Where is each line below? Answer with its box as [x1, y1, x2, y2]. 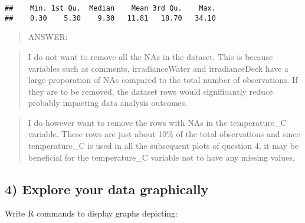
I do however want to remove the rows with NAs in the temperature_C [28, 116, 287, 128]
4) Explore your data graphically [5, 179, 209, 198]
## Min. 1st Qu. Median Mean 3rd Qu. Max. [5, 4, 216, 12]
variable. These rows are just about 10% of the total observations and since [28, 128, 300, 140]
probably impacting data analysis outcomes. [28, 96, 188, 109]
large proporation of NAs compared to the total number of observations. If [28, 74, 298, 86]
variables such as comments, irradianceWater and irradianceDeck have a [28, 62, 289, 74]
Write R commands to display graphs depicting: [5, 207, 178, 219]
